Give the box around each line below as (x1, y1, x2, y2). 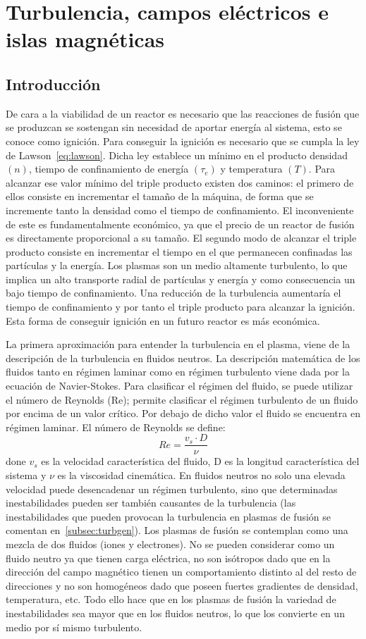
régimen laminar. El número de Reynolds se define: (6, 419, 226, 434)
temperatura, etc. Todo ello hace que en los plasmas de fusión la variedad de (6, 592, 336, 607)
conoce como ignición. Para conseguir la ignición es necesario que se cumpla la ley (6, 133, 360, 148)
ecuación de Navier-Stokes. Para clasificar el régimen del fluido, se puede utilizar (6, 378, 353, 393)
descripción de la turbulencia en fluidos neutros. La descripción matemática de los (6, 350, 360, 365)
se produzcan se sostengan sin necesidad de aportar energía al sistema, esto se (6, 120, 342, 135)
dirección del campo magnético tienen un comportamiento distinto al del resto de (6, 564, 357, 579)
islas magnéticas (6, 25, 165, 54)
